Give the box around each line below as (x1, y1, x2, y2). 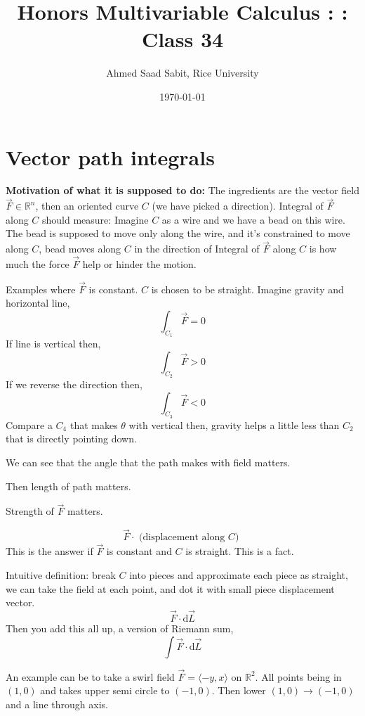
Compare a (6, 417, 53, 432)
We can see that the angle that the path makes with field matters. (6, 455, 291, 470)
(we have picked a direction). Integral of (152, 198, 324, 213)
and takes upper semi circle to (40, 683, 170, 698)
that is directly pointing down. (6, 431, 137, 446)
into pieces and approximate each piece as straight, (129, 568, 348, 582)
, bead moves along (39, 241, 121, 256)
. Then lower (211, 683, 266, 698)
